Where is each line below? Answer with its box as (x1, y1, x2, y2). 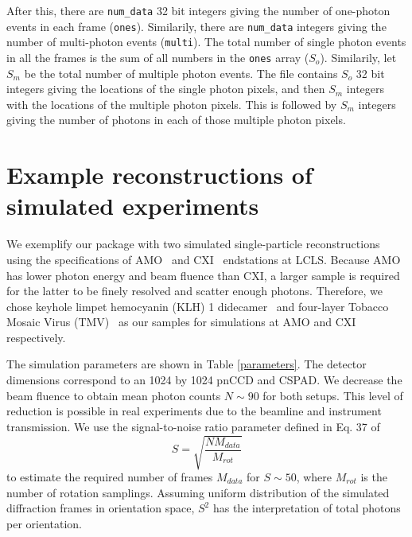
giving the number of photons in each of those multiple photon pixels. (6, 111, 346, 128)
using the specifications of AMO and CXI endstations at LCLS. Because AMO (6, 251, 401, 267)
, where (296, 468, 332, 484)
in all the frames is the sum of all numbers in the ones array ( (6, 49, 309, 65)
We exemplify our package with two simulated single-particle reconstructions (6, 235, 380, 252)
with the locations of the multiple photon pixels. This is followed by (6, 95, 337, 112)
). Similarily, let (320, 49, 397, 65)
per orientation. (6, 515, 82, 531)
